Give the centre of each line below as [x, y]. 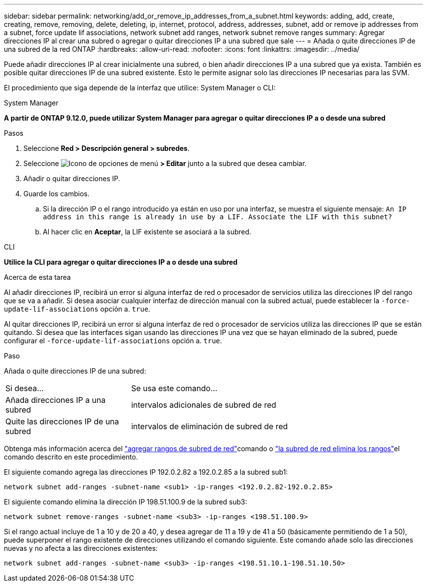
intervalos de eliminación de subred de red [210, 426]
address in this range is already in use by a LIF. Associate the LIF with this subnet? [218, 217]
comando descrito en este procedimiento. [71, 457]
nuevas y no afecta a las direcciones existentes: [81, 548]
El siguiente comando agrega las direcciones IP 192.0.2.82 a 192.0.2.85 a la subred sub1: [146, 472]
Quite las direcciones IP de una [62, 421]
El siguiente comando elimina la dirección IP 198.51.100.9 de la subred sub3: [126, 502]
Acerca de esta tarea [38, 277]
